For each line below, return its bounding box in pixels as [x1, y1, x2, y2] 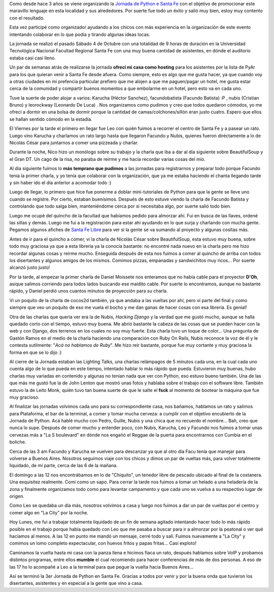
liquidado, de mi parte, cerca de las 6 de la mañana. [9, 463, 118, 469]
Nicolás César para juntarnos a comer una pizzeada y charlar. [9, 140, 139, 146]
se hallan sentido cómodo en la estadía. [9, 116, 92, 122]
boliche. [9, 439, 26, 445]
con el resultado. [9, 15, 45, 21]
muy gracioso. [9, 394, 40, 400]
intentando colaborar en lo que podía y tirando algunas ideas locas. [9, 31, 151, 38]
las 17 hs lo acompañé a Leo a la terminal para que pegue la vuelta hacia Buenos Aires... [9, 564, 194, 570]
